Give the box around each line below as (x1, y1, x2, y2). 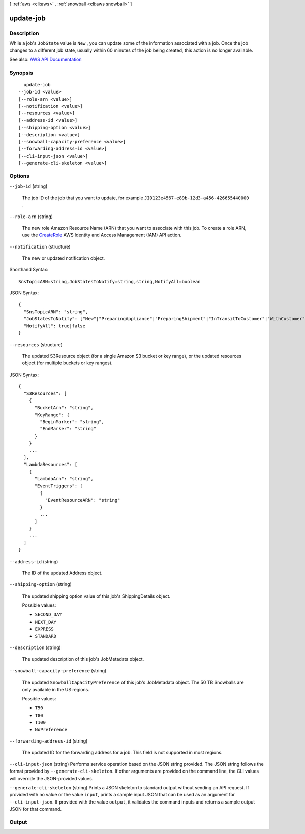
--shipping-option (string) (9, 581, 72, 588)
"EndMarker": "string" (40, 426, 97, 432)
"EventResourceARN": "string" (45, 497, 120, 503)
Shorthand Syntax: (9, 267, 48, 273)
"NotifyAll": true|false (23, 323, 86, 329)
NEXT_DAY (35, 619, 57, 625)
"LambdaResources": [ (23, 461, 78, 468)
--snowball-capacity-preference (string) (9, 667, 107, 673)
